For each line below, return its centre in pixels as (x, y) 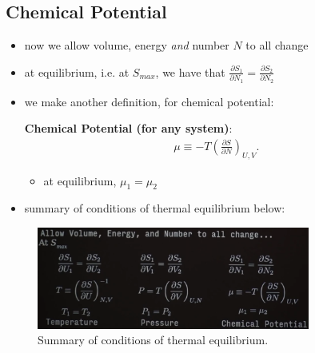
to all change (277, 45)
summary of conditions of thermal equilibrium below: (155, 208)
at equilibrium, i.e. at (77, 71)
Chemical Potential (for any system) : (128, 128)
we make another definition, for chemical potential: (149, 101)
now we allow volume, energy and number (127, 45)
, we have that (190, 71)
